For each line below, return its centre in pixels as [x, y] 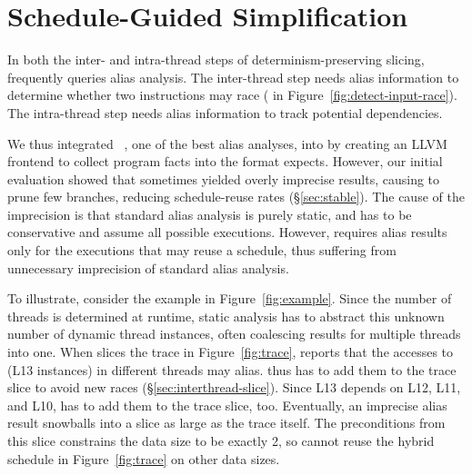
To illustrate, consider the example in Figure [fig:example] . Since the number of [230, 298]
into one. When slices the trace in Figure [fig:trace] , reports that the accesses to [231, 352]
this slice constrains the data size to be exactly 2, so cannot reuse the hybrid [221, 440]
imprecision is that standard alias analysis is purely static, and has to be [210, 214]
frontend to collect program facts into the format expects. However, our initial [225, 161]
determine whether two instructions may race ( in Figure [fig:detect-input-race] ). [232, 95]
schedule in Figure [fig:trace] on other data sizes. [144, 458]
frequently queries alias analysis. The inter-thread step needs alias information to [233, 77]
